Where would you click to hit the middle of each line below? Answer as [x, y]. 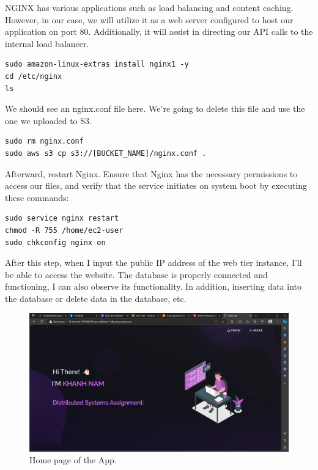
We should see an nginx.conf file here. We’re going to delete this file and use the [155, 108]
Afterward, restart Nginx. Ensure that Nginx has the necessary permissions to [151, 173]
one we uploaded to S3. [48, 120]
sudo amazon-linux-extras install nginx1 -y [97, 64]
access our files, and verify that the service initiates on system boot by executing [156, 185]
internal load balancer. [47, 43]
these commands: [37, 197]
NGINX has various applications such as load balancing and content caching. [149, 7]
